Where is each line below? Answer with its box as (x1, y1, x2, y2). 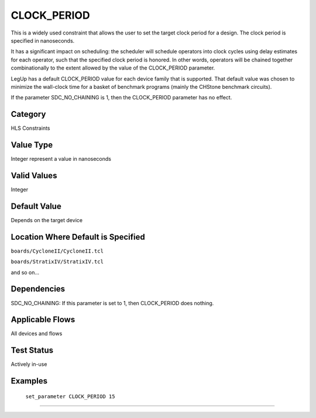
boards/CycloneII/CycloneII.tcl (11, 247, 104, 254)
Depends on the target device (11, 216, 83, 223)
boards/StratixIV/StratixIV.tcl (11, 258, 104, 265)
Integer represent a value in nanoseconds (11, 156, 111, 163)
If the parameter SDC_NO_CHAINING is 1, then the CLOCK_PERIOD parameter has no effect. (11, 94, 232, 101)
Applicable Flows (11, 315, 75, 324)
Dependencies (11, 284, 66, 294)
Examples (11, 376, 48, 386)
